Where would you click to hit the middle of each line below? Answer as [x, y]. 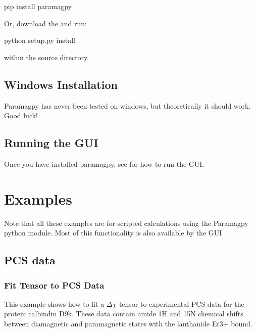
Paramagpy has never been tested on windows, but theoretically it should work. [127, 105]
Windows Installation [61, 84]
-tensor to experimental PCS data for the [181, 303]
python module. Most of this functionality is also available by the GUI [113, 233]
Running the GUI [51, 143]
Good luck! [21, 115]
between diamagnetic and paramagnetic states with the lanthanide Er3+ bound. [128, 324]
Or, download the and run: [45, 23]
